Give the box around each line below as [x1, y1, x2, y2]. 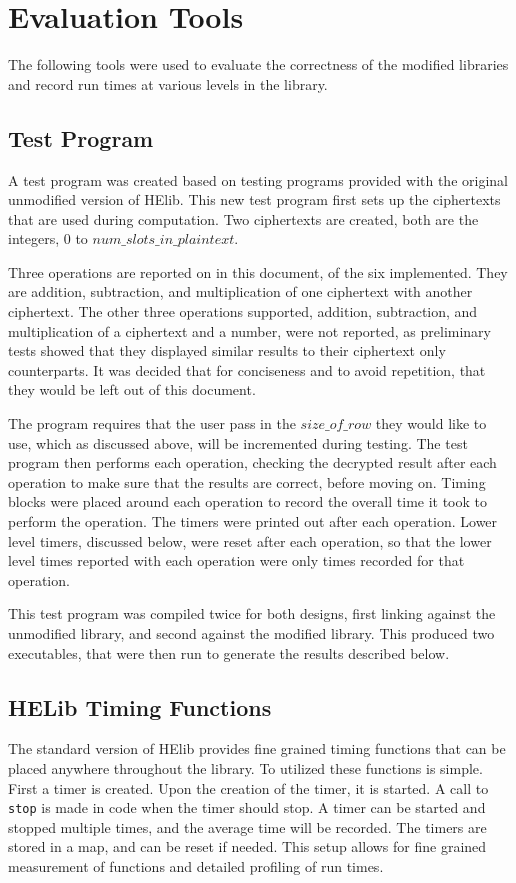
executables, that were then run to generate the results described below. [8, 642, 450, 663]
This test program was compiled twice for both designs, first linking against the [8, 603, 496, 624]
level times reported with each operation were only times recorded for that [8, 550, 465, 571]
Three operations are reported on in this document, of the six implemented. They [8, 261, 508, 282]
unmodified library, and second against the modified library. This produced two [8, 622, 495, 643]
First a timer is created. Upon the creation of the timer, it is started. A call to [8, 777, 489, 798]
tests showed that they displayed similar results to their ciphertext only [8, 340, 446, 361]
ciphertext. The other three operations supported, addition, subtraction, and [8, 301, 478, 322]
